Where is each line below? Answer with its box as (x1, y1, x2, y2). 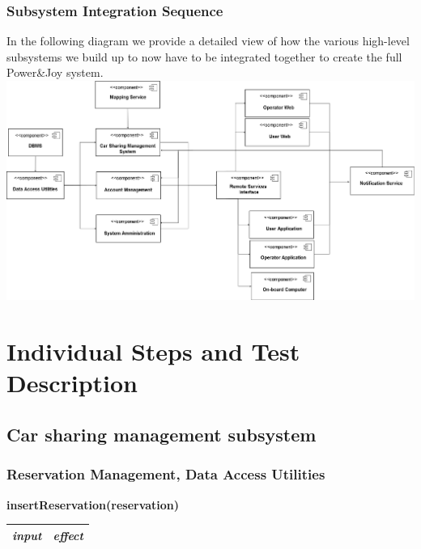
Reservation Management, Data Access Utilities (6, 464, 325, 484)
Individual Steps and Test (6, 335, 300, 368)
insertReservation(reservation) (6, 496, 180, 513)
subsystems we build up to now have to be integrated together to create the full (6, 48, 402, 65)
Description (6, 366, 138, 399)
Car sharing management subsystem (6, 422, 317, 446)
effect (53, 526, 83, 543)
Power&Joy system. (6, 64, 104, 81)
